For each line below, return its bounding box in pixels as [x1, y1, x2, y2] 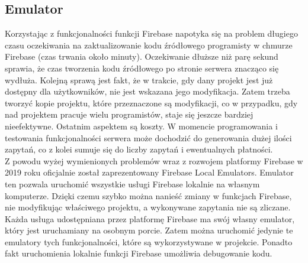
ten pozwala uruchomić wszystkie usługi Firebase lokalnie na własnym [5, 177, 260, 190]
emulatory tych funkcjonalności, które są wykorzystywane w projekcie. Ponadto [5, 235, 293, 248]
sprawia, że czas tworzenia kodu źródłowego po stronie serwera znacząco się [5, 61, 279, 74]
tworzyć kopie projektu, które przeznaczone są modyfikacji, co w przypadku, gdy [5, 96, 298, 109]
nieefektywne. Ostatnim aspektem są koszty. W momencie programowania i [5, 119, 278, 132]
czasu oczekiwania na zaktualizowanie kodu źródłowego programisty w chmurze [5, 38, 293, 51]
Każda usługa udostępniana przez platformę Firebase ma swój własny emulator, [5, 212, 295, 225]
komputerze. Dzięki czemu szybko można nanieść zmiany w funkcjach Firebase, [5, 189, 292, 202]
